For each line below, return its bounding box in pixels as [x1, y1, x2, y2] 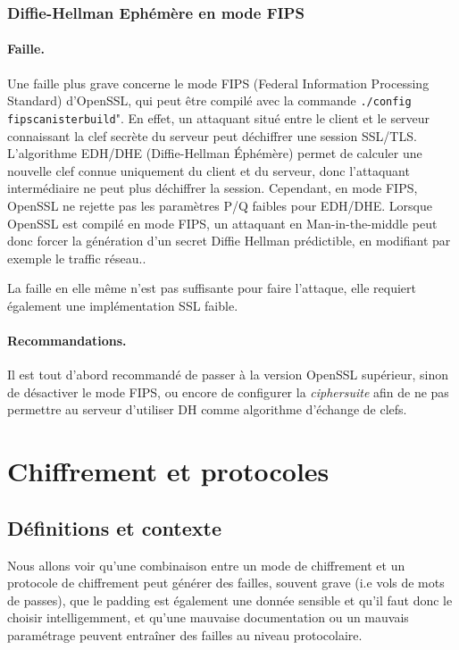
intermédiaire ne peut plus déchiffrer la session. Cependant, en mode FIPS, [7, 179, 418, 197]
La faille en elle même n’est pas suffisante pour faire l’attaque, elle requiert [7, 279, 416, 297]
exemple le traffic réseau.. [7, 248, 146, 267]
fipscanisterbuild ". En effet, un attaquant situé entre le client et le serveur [7, 108, 430, 127]
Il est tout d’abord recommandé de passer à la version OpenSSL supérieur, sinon [7, 365, 449, 384]
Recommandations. [7, 331, 127, 350]
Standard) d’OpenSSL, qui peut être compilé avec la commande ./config [7, 91, 412, 110]
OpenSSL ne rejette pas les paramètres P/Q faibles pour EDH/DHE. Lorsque [7, 196, 433, 214]
